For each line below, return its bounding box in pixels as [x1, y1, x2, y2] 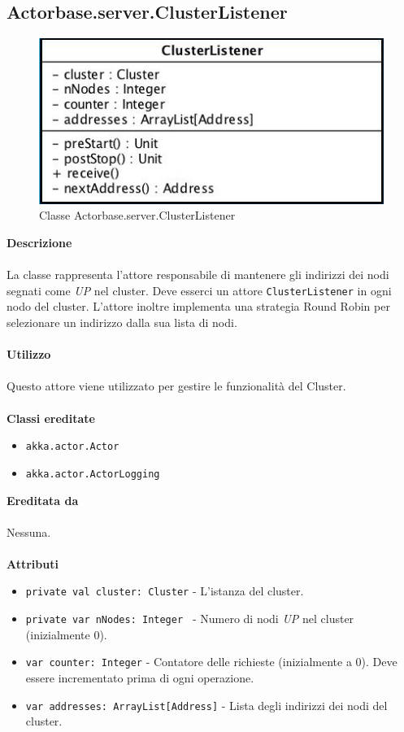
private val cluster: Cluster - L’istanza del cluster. [25, 582, 304, 599]
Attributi [7, 555, 59, 572]
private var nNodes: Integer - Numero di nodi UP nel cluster [25, 610, 354, 627]
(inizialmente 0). [25, 625, 107, 643]
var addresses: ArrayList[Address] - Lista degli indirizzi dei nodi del [25, 696, 388, 713]
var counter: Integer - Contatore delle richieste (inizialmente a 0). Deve [25, 653, 397, 670]
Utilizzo [7, 346, 51, 363]
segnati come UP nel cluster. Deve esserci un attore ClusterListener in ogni [7, 281, 392, 298]
